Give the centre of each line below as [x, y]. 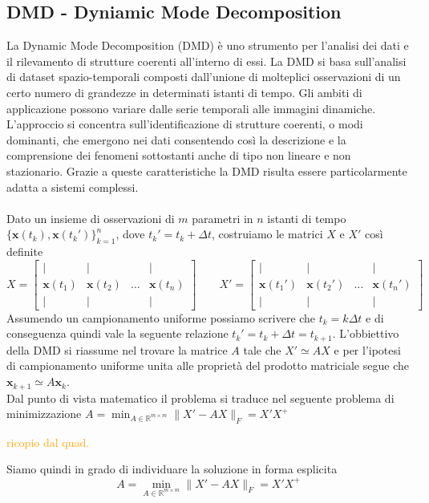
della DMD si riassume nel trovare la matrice [117, 349]
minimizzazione [44, 414]
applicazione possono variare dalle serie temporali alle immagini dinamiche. [191, 108]
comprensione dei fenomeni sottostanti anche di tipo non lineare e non [179, 155]
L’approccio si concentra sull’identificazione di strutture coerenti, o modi [185, 124]
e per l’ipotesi [367, 349]
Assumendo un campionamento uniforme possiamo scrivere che [161, 317]
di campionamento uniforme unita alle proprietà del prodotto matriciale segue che [208, 365]
